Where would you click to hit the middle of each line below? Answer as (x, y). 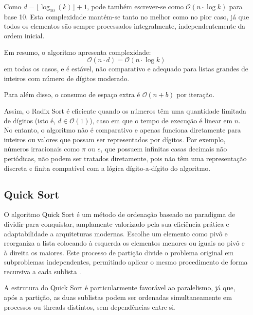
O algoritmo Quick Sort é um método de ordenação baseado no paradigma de (120, 214)
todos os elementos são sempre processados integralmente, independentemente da (125, 26)
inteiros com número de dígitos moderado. (67, 78)
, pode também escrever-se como (135, 6)
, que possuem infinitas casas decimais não (164, 149)
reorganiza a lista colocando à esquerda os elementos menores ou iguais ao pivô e (124, 243)
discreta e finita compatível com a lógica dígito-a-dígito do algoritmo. (107, 168)
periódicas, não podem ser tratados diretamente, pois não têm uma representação (125, 158)
